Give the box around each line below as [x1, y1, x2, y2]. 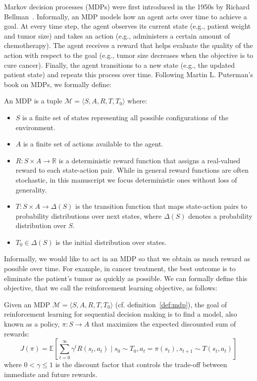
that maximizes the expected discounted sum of [91, 319, 236, 329]
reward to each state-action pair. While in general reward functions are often [15, 165, 249, 175]
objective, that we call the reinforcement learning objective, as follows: [4, 283, 217, 293]
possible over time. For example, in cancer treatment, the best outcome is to [4, 263, 236, 274]
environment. [15, 122, 55, 132]
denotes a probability [188, 210, 253, 221]
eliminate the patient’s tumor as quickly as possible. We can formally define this [4, 273, 248, 283]
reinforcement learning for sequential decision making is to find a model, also [4, 309, 237, 319]
